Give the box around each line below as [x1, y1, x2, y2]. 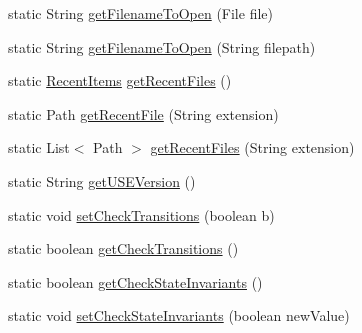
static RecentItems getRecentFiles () [8, 70, 232, 91]
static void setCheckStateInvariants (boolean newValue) [8, 305, 350, 326]
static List [8, 137, 70, 158]
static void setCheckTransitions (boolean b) [8, 204, 275, 225]
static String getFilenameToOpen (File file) [8, 3, 273, 23]
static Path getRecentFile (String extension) [8, 103, 279, 124]
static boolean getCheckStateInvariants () [8, 271, 263, 292]
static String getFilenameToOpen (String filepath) [8, 36, 316, 57]
